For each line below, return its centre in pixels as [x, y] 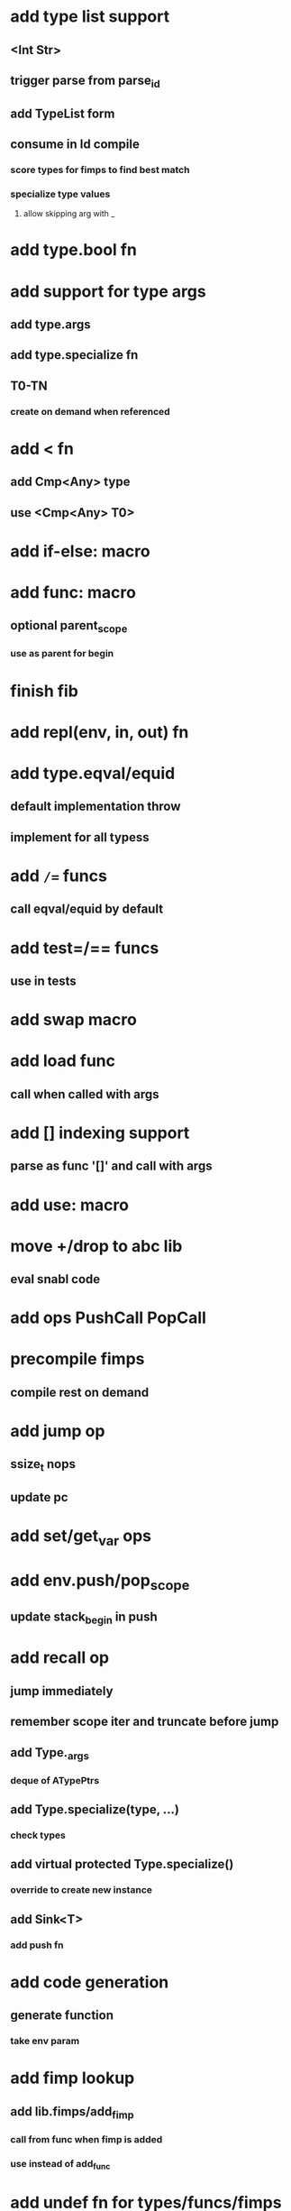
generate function [62, 2016]
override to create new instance [81, 1890]
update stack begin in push [84, 1618]
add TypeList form [63, 113]
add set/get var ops [81, 1537]
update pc [39, 1497]
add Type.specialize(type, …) [95, 1809]
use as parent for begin [62, 654]
